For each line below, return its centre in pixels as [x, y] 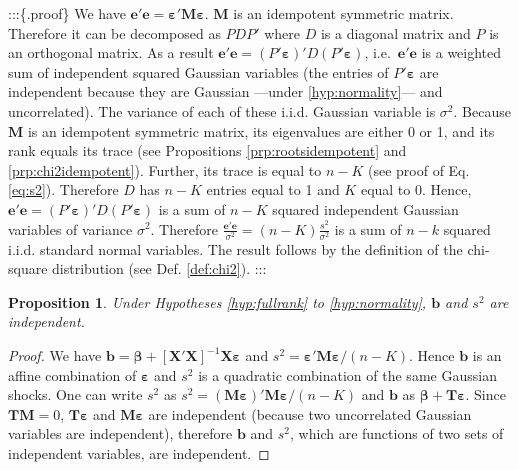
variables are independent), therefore [120, 433]
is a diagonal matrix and [395, 32]
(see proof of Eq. [418, 169]
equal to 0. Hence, [416, 189]
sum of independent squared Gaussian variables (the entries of [198, 71]
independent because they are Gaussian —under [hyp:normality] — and [225, 91]
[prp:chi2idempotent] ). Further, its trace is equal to [165, 169]
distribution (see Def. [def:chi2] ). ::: [159, 268]
